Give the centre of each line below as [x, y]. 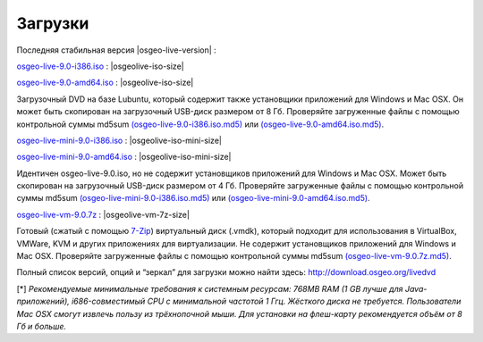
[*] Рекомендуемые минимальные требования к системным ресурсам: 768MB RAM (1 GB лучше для [210, 288]
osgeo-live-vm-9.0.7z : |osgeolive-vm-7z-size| [103, 214]
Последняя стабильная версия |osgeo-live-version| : [116, 50]
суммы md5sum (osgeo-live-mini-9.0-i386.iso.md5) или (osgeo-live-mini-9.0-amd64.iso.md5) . [193, 198]
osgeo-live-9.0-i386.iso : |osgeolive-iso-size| [100, 66]
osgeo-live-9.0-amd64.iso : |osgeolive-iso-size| [105, 83]
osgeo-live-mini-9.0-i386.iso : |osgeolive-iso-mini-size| [119, 140]
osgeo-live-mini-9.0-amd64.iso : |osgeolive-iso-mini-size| [124, 157]
